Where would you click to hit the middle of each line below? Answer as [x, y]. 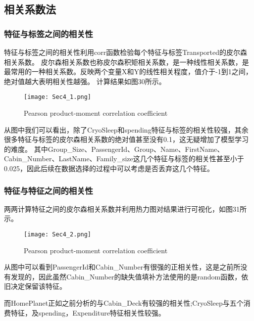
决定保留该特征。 [38, 286]
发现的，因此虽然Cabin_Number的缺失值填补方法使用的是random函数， [126, 276]
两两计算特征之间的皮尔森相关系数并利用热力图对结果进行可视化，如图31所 [125, 208]
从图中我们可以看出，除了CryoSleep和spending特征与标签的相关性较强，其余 [126, 129]
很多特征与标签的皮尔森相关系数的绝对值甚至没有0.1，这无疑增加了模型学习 [126, 139]
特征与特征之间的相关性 [49, 190]
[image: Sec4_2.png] [58, 234]
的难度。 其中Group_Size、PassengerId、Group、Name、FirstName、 [114, 149]
